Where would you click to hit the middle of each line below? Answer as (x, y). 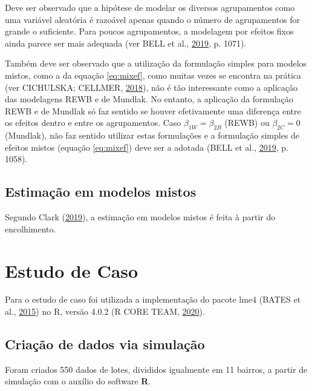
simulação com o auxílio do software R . (78, 381)
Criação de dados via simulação (105, 344)
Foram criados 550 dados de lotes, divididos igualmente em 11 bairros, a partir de (156, 369)
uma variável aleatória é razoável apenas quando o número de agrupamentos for (153, 19)
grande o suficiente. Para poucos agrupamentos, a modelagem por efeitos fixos (149, 31)
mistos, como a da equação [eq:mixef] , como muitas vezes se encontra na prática (153, 75)
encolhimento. (31, 228)
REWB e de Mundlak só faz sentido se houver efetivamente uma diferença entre (153, 110)
